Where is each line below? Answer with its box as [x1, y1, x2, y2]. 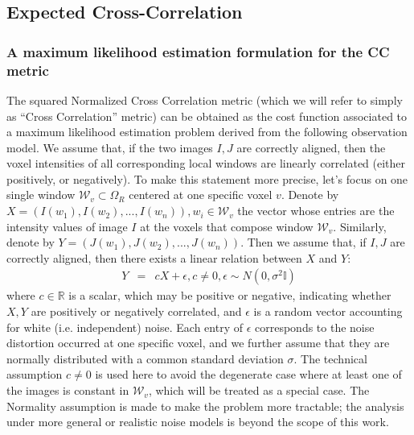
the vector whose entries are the [237, 202, 395, 219]
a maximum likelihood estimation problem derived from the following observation [6, 123, 408, 140]
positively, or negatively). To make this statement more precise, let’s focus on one [6, 170, 408, 187]
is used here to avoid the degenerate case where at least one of [95, 366, 402, 383]
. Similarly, [333, 217, 387, 234]
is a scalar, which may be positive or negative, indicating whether [68, 287, 391, 304]
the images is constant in [6, 382, 129, 399]
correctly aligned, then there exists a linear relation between [6, 249, 302, 266]
